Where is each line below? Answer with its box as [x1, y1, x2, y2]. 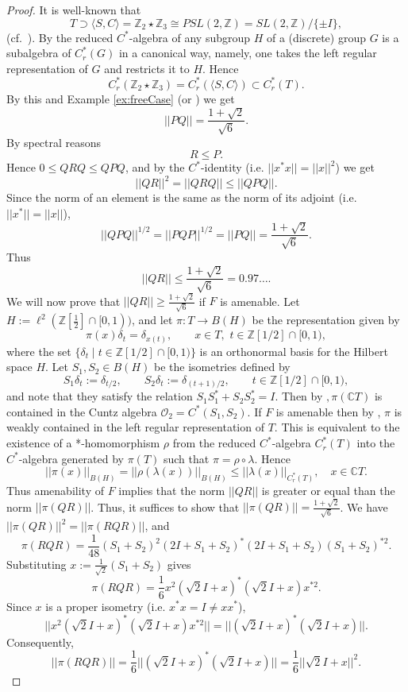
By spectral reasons [6, 133, 102, 150]
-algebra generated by [18, 450, 125, 466]
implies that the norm [118, 482, 225, 499]
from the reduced [172, 435, 256, 451]
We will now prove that [6, 292, 121, 309]
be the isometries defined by [153, 358, 291, 375]
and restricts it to [104, 60, 190, 76]
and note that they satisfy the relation [6, 388, 193, 404]
